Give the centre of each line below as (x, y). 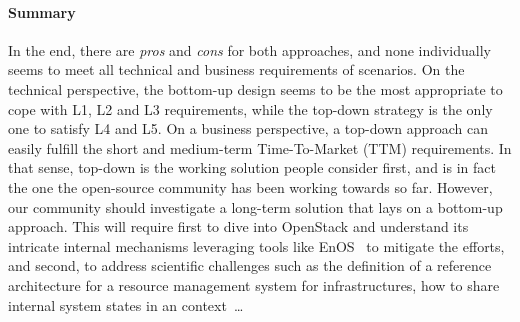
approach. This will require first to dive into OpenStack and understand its (238, 226)
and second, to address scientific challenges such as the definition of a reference (250, 265)
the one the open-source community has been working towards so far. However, (250, 186)
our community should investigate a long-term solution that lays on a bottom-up (255, 206)
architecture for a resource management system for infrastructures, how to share (254, 284)
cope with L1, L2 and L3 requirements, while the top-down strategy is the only (250, 108)
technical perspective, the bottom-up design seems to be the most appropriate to (255, 88)
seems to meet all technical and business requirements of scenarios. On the (236, 69)
